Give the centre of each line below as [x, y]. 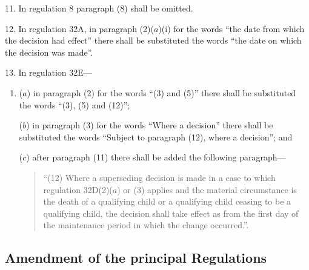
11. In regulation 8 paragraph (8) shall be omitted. [99, 8]
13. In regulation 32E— [48, 72]
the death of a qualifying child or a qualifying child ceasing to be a [167, 201]
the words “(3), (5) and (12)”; [75, 104]
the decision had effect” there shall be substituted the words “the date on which [153, 40]
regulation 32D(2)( [78, 189]
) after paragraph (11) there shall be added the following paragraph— [156, 157]
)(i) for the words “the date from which [231, 28]
